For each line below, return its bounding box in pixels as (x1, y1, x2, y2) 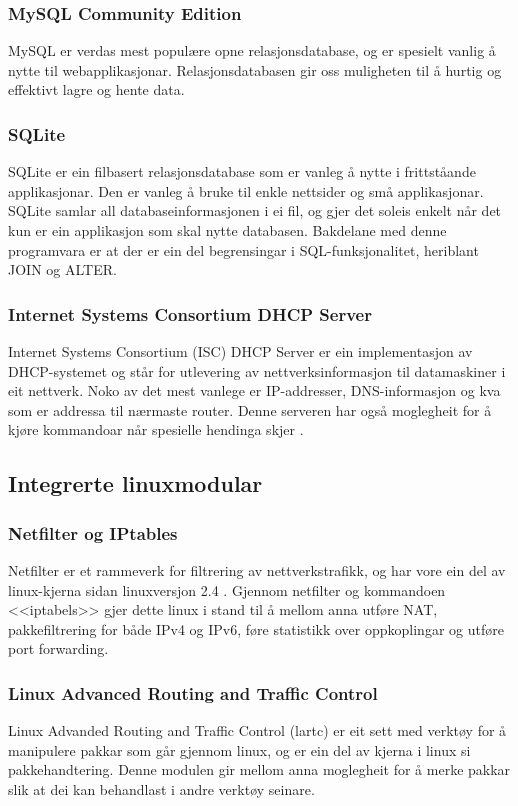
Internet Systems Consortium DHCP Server (8, 301, 372, 326)
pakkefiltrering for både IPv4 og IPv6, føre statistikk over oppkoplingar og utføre (8, 618, 504, 639)
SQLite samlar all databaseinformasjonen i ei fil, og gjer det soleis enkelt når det (8, 200, 502, 221)
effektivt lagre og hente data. (8, 79, 185, 100)
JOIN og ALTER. (8, 259, 117, 280)
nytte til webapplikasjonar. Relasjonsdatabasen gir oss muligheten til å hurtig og (8, 59, 502, 80)
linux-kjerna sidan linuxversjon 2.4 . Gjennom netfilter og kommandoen (8, 579, 446, 600)
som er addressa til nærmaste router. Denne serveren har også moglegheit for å (8, 399, 492, 420)
